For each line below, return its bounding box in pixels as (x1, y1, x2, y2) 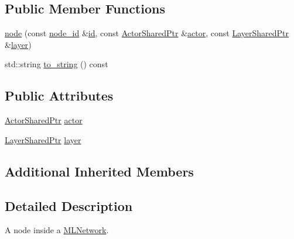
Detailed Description (5, 196, 133, 214)
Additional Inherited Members (5, 162, 194, 180)
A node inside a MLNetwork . (5, 224, 109, 236)
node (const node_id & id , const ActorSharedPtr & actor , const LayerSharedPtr (5, 27, 289, 39)
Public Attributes (5, 86, 114, 105)
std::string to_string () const (5, 58, 108, 70)
